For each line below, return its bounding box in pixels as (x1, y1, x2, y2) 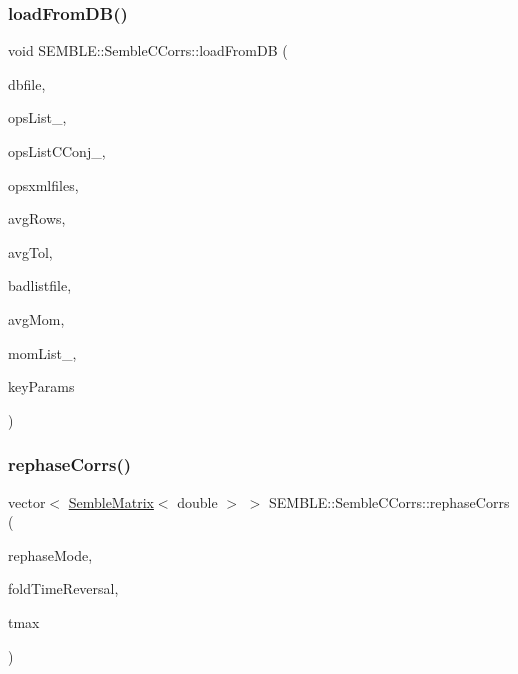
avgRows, (8, 208, 66, 229)
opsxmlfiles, (8, 174, 79, 195)
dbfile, (8, 73, 46, 94)
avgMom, (8, 308, 65, 329)
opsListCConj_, (8, 141, 106, 161)
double (177, 491, 218, 512)
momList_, (8, 342, 77, 363)
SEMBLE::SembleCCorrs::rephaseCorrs (269, 491, 510, 512)
